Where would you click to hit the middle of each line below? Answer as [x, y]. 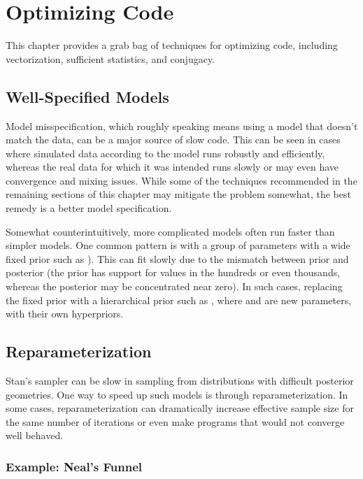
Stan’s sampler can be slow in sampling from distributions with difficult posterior [180, 381]
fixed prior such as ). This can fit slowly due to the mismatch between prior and [177, 258]
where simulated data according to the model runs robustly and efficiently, [165, 153]
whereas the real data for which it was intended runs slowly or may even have [172, 167]
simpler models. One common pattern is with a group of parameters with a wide [178, 245]
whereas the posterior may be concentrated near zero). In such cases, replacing [174, 286]
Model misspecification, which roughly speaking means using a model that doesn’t [182, 126]
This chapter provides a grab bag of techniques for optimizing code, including [172, 45]
